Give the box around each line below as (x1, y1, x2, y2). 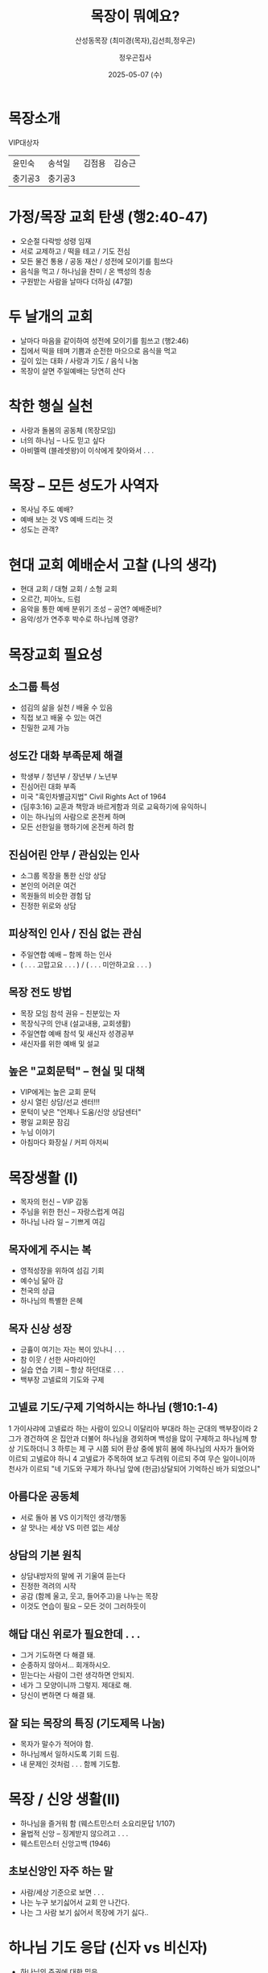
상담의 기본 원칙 (8, 1549, 82, 1562)
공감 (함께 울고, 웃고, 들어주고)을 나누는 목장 (19, 1591, 159, 1601)
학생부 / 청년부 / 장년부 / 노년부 (19, 772, 118, 782)
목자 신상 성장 (8, 1322, 72, 1335)
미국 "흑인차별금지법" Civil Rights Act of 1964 (19, 792, 167, 802)
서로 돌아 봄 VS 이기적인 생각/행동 (19, 1513, 127, 1522)
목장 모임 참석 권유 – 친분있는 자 (19, 1008, 121, 1018)
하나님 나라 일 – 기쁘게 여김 (19, 1217, 106, 1227)
